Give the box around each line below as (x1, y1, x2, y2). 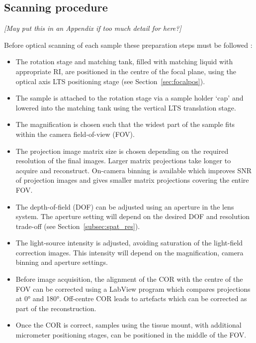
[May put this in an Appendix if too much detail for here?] (4, 23, 181, 33)
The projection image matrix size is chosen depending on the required (15, 145, 229, 156)
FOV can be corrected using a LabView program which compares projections (15, 283, 251, 294)
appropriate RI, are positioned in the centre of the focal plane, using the (15, 66, 236, 76)
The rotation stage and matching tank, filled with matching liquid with (15, 56, 233, 67)
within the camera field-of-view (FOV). (15, 128, 135, 139)
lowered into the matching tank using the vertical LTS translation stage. (15, 102, 236, 113)
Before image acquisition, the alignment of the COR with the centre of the (15, 274, 243, 284)
